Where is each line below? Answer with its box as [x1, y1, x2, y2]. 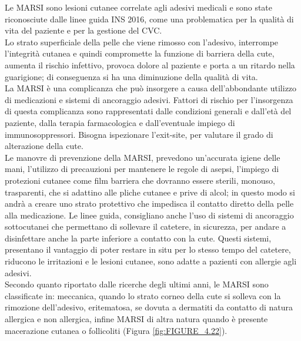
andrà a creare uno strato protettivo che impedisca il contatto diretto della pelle [5, 197, 294, 210]
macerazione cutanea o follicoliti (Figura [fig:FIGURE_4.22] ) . [5, 324, 228, 336]
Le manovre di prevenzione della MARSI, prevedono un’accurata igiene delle [5, 151, 280, 163]
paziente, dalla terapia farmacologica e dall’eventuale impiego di [5, 116, 235, 128]
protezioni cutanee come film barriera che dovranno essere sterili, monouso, [5, 174, 275, 186]
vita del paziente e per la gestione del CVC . [5, 24, 162, 37]
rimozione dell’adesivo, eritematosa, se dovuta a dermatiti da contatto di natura [5, 301, 293, 313]
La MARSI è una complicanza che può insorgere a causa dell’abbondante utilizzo [5, 82, 297, 94]
